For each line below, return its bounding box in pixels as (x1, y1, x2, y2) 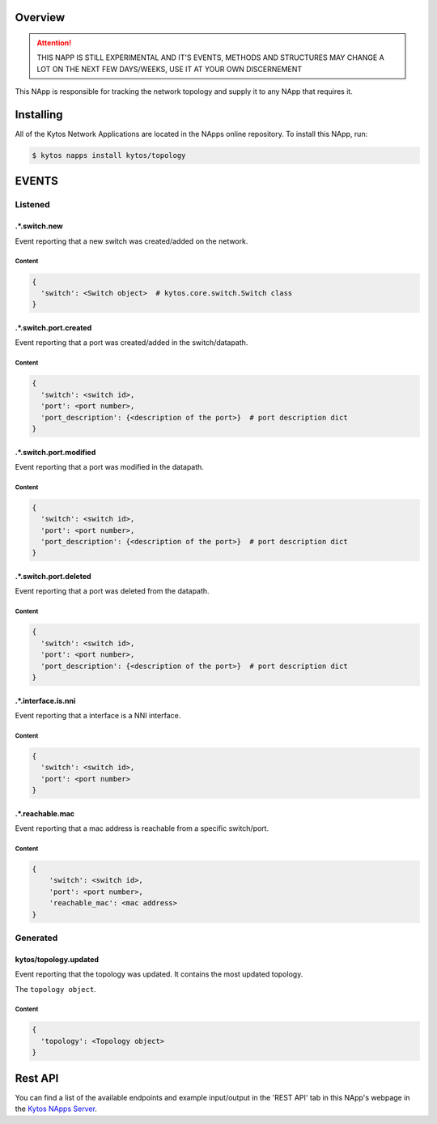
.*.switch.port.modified (15, 447, 96, 457)
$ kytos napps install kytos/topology (32, 151, 186, 160)
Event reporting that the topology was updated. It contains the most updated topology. (15, 969, 303, 979)
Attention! (36, 38, 72, 48)
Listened (15, 199, 50, 211)
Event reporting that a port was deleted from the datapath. (15, 586, 210, 596)
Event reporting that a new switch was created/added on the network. (15, 236, 248, 246)
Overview (15, 11, 66, 24)
